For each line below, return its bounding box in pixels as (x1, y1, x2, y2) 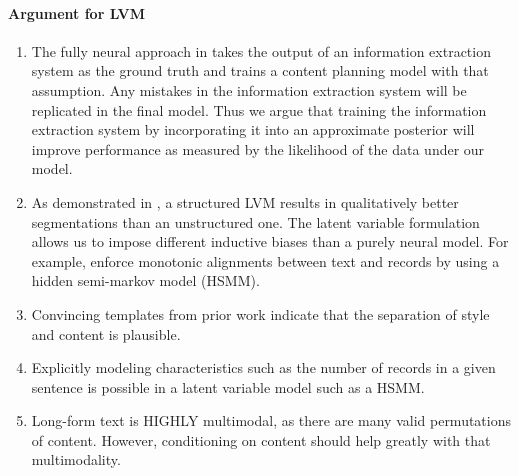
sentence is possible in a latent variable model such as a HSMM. (31, 376, 425, 397)
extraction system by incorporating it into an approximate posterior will (31, 119, 475, 140)
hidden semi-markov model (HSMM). (31, 270, 260, 291)
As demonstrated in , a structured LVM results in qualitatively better (31, 191, 459, 212)
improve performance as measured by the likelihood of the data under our (31, 138, 485, 159)
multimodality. (31, 449, 121, 470)
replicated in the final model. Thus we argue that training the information (31, 99, 487, 120)
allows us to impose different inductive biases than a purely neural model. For (31, 231, 509, 252)
